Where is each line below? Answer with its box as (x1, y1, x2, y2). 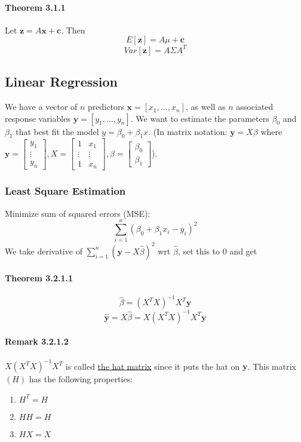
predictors (88, 100, 124, 113)
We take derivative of (5, 244, 82, 257)
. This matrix (247, 360, 296, 372)
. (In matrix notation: (148, 125, 228, 137)
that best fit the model (16, 125, 99, 137)
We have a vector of (5, 100, 78, 113)
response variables (5, 112, 70, 124)
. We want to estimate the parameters (130, 112, 269, 124)
